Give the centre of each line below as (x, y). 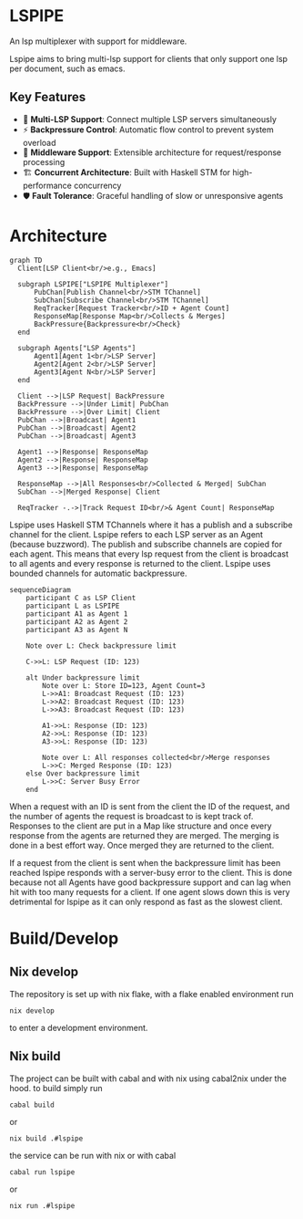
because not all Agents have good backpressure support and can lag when (150, 882)
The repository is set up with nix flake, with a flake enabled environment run (151, 994)
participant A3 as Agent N (77, 630)
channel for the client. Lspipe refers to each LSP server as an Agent (136, 534)
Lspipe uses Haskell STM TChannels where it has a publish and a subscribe (151, 525)
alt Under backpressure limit (83, 677)
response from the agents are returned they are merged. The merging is (144, 835)
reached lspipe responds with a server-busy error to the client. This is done (151, 872)
